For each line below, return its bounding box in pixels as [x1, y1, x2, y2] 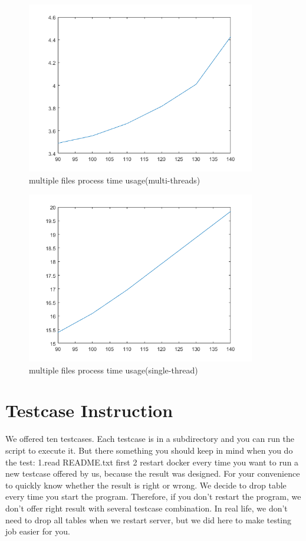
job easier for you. [5, 525, 70, 537]
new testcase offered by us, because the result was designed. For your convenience [5, 467, 300, 480]
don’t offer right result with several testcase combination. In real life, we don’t [5, 501, 288, 514]
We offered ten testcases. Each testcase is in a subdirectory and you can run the [5, 432, 295, 445]
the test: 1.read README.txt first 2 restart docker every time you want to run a [5, 455, 299, 468]
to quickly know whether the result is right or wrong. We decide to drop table [5, 478, 287, 491]
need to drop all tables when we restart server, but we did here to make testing [5, 513, 292, 526]
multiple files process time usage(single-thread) [29, 363, 198, 376]
